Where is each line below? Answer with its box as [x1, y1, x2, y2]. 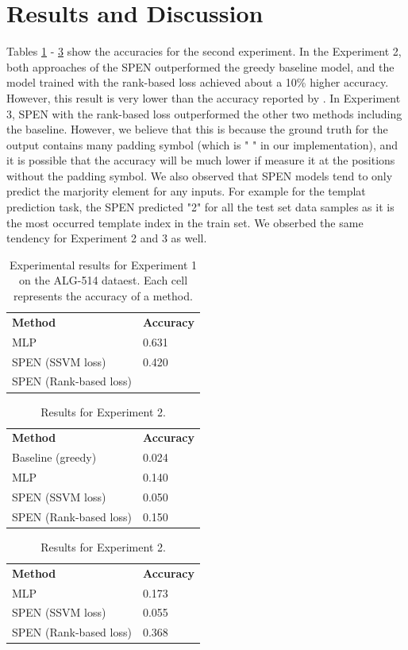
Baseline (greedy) [12, 449, 97, 466]
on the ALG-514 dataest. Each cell [18, 272, 188, 288]
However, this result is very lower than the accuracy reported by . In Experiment [6, 89, 401, 106]
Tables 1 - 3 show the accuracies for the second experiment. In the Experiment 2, [6, 43, 402, 60]
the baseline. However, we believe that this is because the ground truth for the [6, 121, 388, 137]
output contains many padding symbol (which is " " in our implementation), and [6, 136, 398, 153]
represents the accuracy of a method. [13, 288, 193, 304]
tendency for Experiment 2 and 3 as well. [6, 230, 207, 246]
